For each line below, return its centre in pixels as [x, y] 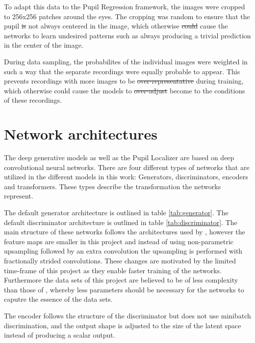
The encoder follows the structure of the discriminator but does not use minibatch [127, 315]
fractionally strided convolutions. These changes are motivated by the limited [120, 260]
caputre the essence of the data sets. [58, 299]
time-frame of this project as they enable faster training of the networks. [113, 270]
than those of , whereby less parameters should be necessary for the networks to [124, 289]
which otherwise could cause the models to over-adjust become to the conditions [125, 90]
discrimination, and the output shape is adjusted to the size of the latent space [123, 325]
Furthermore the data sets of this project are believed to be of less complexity [121, 280]
